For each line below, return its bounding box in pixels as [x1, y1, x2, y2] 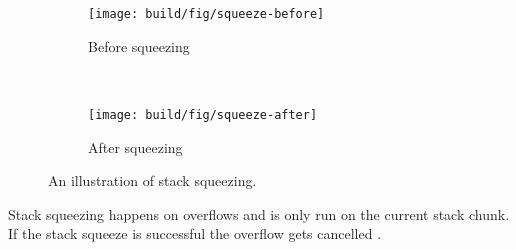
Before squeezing [88, 35, 190, 56]
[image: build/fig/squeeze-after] [88, 107, 318, 122]
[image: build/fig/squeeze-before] [88, 7, 325, 21]
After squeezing [88, 136, 183, 157]
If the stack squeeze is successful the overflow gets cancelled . [8, 223, 382, 244]
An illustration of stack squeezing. [48, 170, 257, 191]
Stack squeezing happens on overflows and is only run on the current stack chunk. [8, 203, 510, 224]
